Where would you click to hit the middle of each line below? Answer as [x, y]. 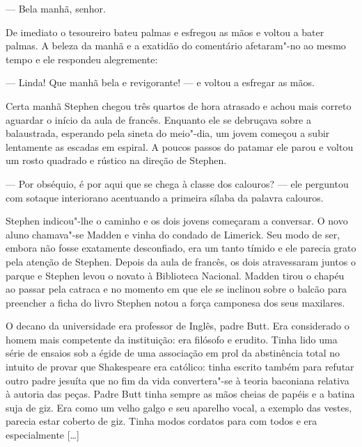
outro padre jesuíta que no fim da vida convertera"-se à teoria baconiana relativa [178, 380]
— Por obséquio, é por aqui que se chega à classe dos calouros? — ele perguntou [177, 183]
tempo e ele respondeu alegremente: [82, 59]
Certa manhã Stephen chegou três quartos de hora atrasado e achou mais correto [179, 105]
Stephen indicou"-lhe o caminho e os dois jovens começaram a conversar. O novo [177, 221]
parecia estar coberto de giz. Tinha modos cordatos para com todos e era [162, 421]
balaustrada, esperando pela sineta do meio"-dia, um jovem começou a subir [168, 133]
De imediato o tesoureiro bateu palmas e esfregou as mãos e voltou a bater [165, 32]
